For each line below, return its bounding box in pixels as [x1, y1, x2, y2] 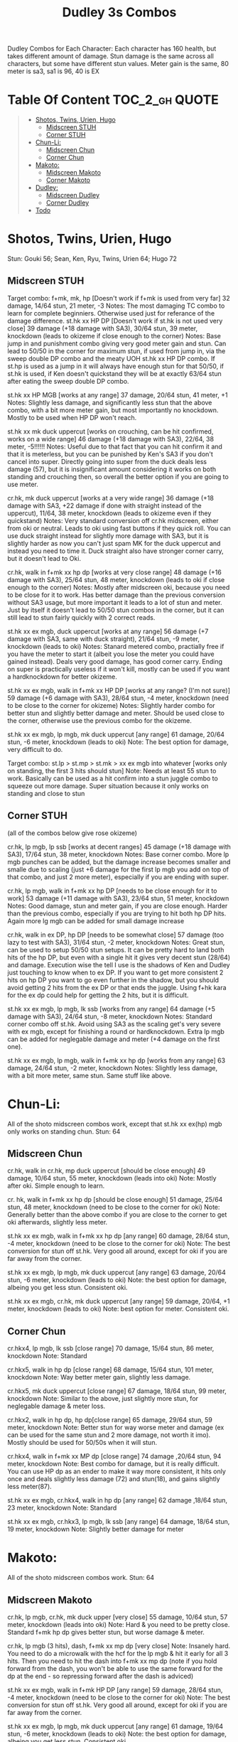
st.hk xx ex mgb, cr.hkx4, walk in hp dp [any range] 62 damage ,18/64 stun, [7, 1496, 228, 1505]
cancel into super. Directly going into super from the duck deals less [7, 457, 207, 466]
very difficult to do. [7, 745, 63, 753]
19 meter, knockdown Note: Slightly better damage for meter [7, 1525, 184, 1534]
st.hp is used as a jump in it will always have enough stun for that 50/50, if [7, 362, 225, 370]
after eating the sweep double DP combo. [7, 377, 129, 385]
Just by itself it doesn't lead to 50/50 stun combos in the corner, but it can [7, 606, 225, 614]
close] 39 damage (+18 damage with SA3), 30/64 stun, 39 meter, [7, 324, 198, 333]
